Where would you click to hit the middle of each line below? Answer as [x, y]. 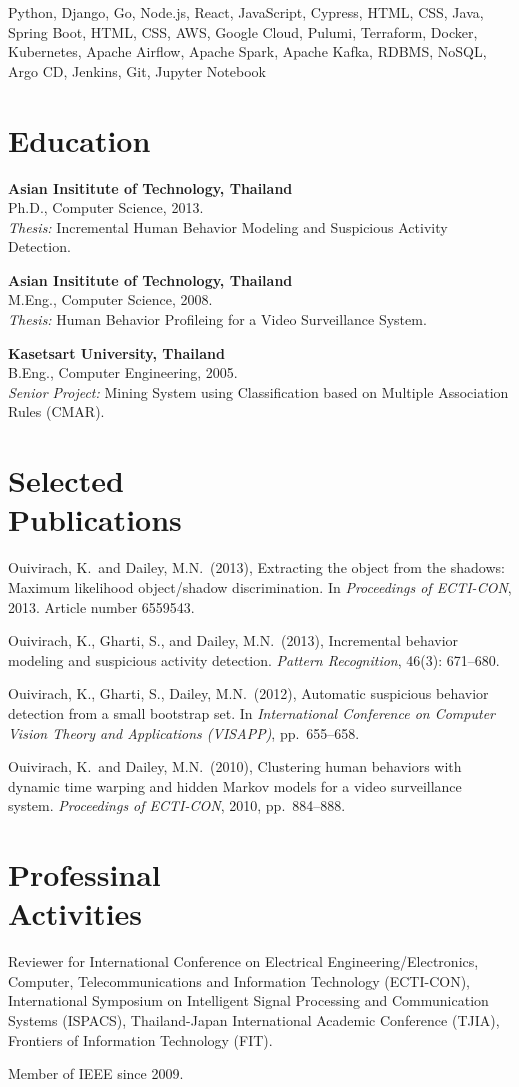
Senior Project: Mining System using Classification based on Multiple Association [258, 391]
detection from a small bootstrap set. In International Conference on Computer [251, 712]
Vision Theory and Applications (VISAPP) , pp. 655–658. [184, 732]
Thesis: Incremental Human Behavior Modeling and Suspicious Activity [228, 226]
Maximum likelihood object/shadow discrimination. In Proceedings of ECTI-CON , [260, 586]
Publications [95, 519]
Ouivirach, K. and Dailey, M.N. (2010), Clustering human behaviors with [235, 766]
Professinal [84, 874]
